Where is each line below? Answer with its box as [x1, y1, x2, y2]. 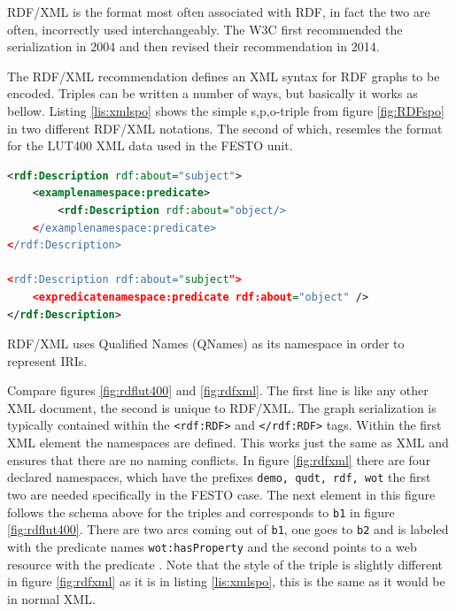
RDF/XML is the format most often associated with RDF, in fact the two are [7, 3, 430, 20]
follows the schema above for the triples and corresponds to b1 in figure [7, 502, 395, 521]
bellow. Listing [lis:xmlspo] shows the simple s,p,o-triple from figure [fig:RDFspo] [7, 101, 444, 119]
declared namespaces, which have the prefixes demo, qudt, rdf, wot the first [7, 468, 431, 486]
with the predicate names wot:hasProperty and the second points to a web [7, 537, 417, 555]
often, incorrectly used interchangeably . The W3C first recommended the [7, 19, 403, 38]
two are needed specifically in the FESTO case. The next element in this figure [7, 485, 436, 503]
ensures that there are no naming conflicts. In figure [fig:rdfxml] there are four [7, 450, 431, 469]
